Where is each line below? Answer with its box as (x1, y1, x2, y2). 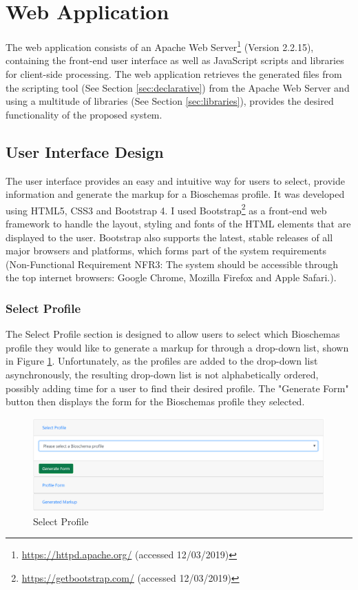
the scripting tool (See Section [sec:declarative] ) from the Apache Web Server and (6, 80, 350, 94)
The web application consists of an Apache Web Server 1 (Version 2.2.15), (6, 38, 314, 54)
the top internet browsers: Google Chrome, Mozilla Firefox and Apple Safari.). (6, 270, 337, 285)
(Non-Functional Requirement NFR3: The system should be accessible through (6, 256, 339, 271)
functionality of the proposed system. (6, 107, 162, 121)
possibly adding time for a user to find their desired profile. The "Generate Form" (6, 380, 349, 395)
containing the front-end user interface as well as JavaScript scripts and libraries (6, 53, 344, 68)
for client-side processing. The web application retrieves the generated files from (6, 66, 342, 81)
